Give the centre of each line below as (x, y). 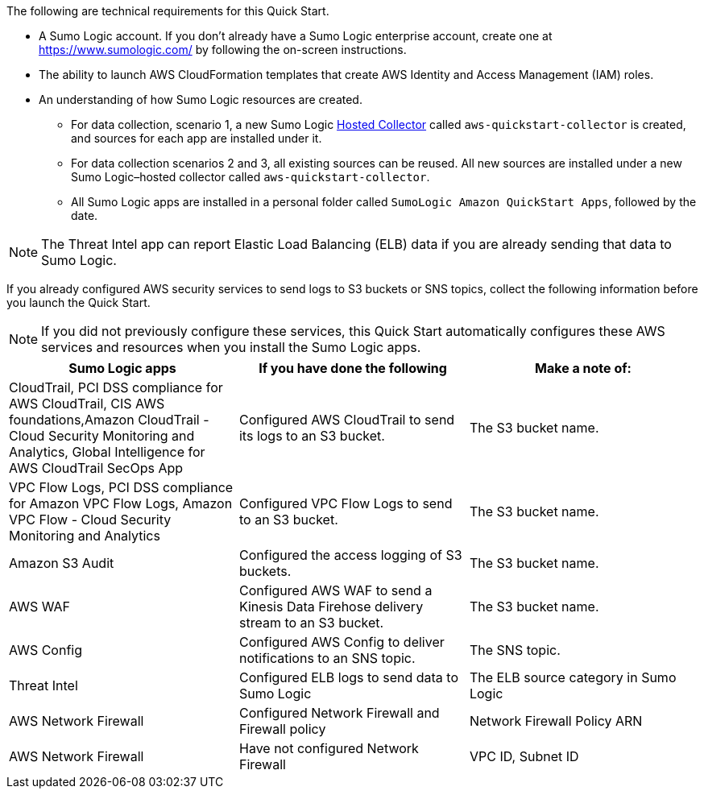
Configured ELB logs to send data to (348, 677)
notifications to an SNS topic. (327, 658)
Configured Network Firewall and (339, 713)
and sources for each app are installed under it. (197, 138)
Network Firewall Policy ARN (556, 721)
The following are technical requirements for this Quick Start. (168, 11)
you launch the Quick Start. (79, 302)
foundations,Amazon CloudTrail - (109, 420)
